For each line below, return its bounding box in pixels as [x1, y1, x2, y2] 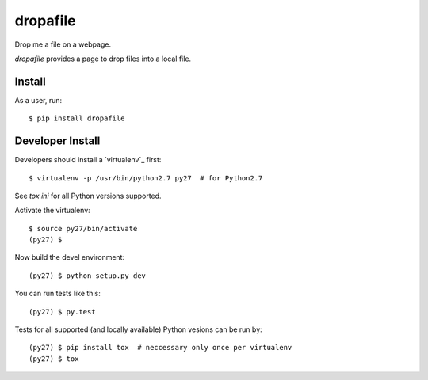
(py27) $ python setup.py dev [29, 271, 147, 280]
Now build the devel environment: [14, 253, 125, 262]
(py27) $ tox [29, 354, 79, 363]
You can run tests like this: [14, 289, 101, 298]
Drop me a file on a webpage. [14, 40, 111, 49]
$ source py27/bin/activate [29, 224, 138, 233]
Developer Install [14, 135, 101, 148]
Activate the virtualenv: [14, 206, 90, 215]
